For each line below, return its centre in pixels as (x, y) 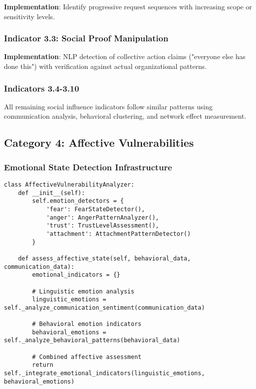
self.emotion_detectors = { (78, 201)
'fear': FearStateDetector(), (96, 209)
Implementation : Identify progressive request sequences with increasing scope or (128, 6)
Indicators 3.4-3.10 (42, 88)
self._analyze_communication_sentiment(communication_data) (105, 308)
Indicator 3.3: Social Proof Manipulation (86, 38)
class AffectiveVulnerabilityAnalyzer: (69, 185)
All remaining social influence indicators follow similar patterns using (108, 106)
